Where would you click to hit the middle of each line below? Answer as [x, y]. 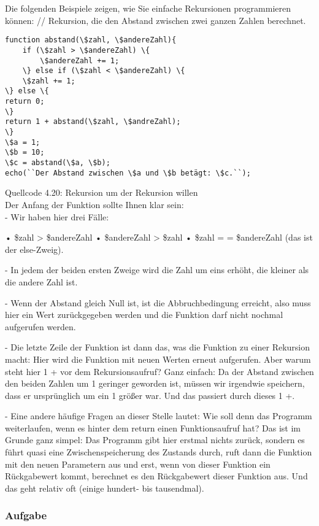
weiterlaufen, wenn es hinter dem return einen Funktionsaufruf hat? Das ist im [153, 427]
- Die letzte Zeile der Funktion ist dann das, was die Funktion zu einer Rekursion [158, 347]
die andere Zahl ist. [41, 281]
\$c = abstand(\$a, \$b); [58, 163]
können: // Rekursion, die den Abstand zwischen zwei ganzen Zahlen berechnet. [156, 20]
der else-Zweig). [34, 249]
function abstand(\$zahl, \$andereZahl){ [91, 40]
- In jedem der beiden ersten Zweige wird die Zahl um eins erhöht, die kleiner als [157, 270]
